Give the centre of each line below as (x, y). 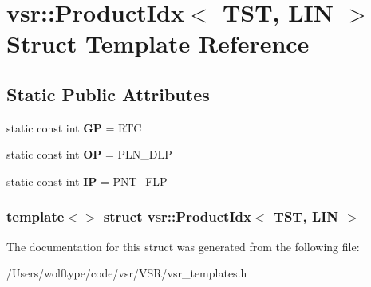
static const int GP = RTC (74, 127)
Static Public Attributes (108, 94)
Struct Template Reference (158, 43)
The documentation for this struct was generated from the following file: (183, 246)
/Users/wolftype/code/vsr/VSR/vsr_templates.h (127, 273)
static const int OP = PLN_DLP (89, 154)
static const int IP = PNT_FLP (87, 181)
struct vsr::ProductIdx (177, 216)
